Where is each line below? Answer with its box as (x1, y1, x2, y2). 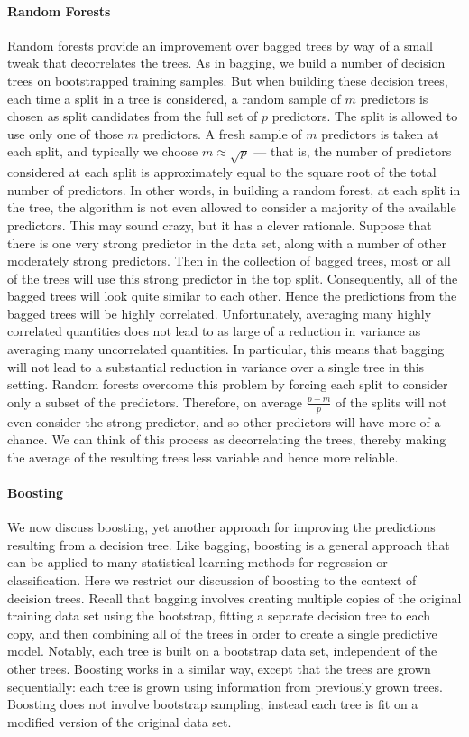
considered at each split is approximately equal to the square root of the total (7, 163, 437, 182)
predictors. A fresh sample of (143, 124, 302, 143)
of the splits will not (336, 392, 447, 411)
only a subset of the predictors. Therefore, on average (7, 392, 303, 411)
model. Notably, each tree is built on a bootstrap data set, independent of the (7, 641, 437, 660)
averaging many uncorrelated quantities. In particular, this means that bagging (7, 340, 445, 359)
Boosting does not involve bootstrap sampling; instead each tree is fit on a (7, 695, 418, 714)
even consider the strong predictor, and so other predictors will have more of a (7, 412, 441, 431)
